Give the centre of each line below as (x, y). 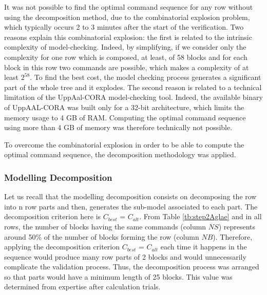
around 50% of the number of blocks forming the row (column (102, 236)
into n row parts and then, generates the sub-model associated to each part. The (131, 206)
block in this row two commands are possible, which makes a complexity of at (127, 67)
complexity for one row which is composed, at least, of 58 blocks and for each (126, 57)
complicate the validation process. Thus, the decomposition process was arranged (132, 267)
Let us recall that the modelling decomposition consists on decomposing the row (130, 196)
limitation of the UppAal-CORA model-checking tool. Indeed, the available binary (133, 97)
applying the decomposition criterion (62, 247)
